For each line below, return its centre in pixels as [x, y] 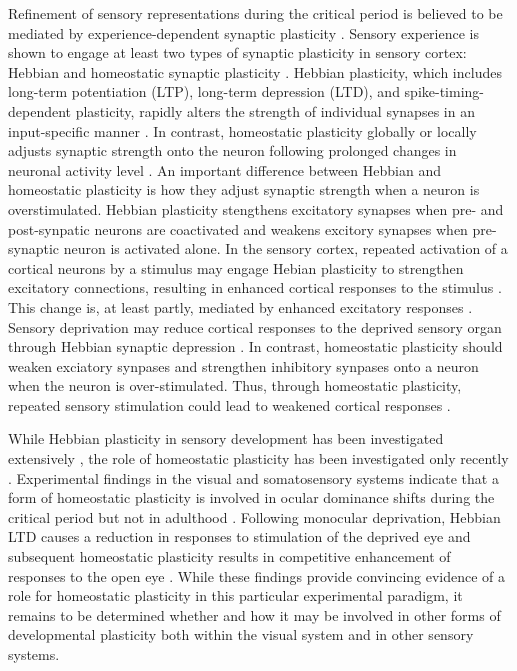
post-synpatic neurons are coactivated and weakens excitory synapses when [238, 228]
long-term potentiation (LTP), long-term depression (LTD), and [204, 91]
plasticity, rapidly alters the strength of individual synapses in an [275, 110]
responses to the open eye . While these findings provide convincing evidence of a [257, 575]
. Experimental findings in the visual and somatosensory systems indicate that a [253, 477]
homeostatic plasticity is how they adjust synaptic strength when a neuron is [244, 189]
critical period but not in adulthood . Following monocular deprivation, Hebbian [254, 516]
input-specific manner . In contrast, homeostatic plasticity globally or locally [242, 130]
